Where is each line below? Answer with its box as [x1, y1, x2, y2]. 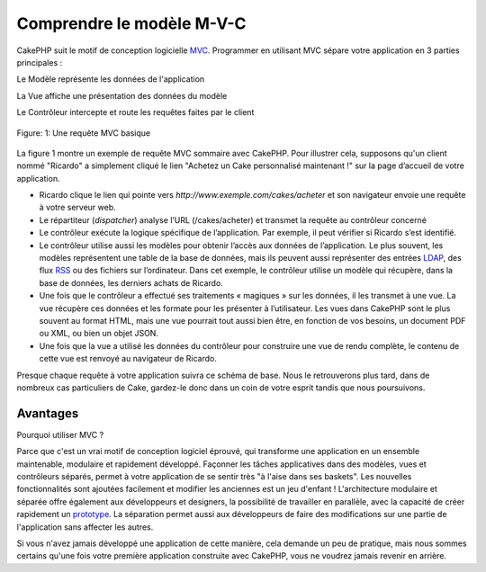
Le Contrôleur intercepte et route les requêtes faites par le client [16, 107, 255, 118]
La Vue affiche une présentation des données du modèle [16, 90, 228, 101]
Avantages [16, 406, 79, 421]
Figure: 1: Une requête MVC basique [16, 127, 151, 139]
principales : [16, 57, 63, 67]
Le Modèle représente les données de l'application [16, 74, 205, 85]
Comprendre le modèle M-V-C [16, 13, 247, 33]
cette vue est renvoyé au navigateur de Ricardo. [39, 353, 218, 364]
